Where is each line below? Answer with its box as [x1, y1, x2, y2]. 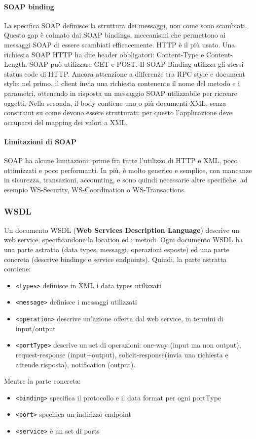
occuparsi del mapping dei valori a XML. [4, 117, 128, 127]
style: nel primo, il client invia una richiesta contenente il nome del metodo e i [4, 78, 240, 88]
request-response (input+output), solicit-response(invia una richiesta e [15, 349, 228, 359]
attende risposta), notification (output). [15, 359, 136, 369]
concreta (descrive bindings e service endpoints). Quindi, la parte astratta [4, 254, 227, 264]
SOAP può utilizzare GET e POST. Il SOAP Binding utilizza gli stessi [29, 59, 244, 69]
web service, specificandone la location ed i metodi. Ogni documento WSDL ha [4, 234, 243, 245]
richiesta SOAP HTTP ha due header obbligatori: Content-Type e [4, 49, 204, 59]
